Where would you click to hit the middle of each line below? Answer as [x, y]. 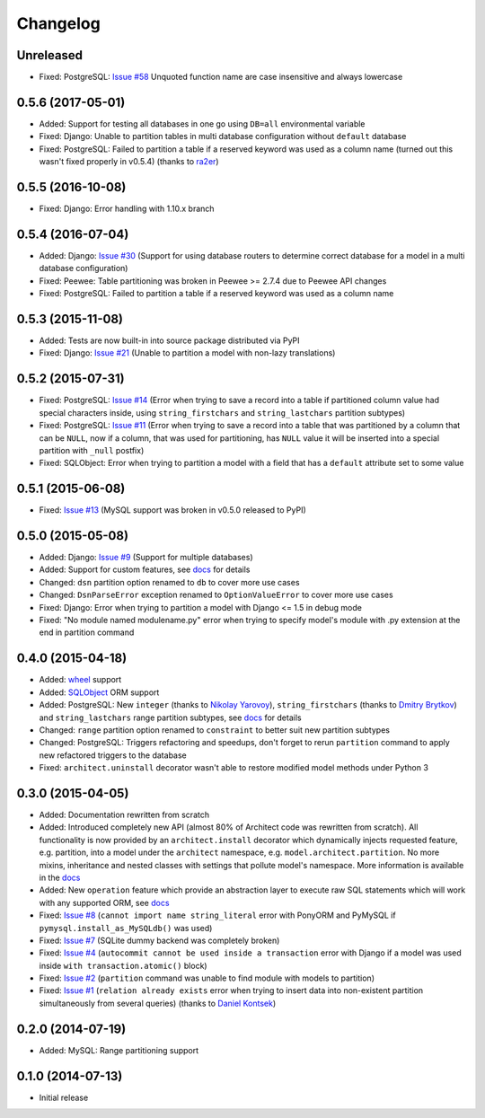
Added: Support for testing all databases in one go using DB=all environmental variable [202, 123]
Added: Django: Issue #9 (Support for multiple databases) [146, 558]
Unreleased [50, 55]
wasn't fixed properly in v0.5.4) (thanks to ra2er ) [129, 162]
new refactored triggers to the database [113, 755]
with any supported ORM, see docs [104, 902]
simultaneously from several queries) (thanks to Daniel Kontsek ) [158, 1003]
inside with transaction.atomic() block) [123, 965]
